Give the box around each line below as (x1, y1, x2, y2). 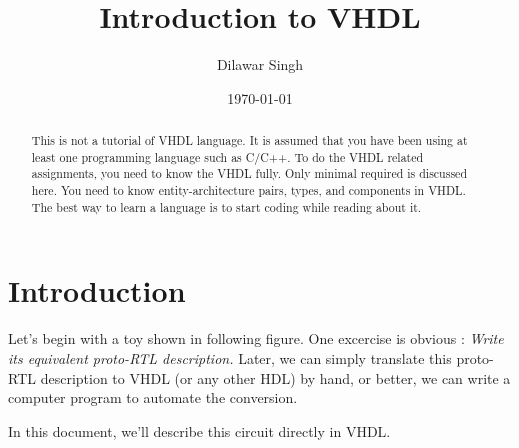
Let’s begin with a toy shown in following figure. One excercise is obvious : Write (8, 328, 504, 349)
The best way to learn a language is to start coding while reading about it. (31, 198, 422, 215)
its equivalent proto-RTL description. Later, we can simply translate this (8, 347, 452, 368)
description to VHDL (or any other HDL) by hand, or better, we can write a (40, 367, 511, 388)
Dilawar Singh (216, 54, 304, 75)
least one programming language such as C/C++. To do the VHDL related (31, 148, 424, 165)
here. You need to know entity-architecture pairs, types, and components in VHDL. (31, 182, 466, 199)
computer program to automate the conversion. (8, 387, 298, 408)
